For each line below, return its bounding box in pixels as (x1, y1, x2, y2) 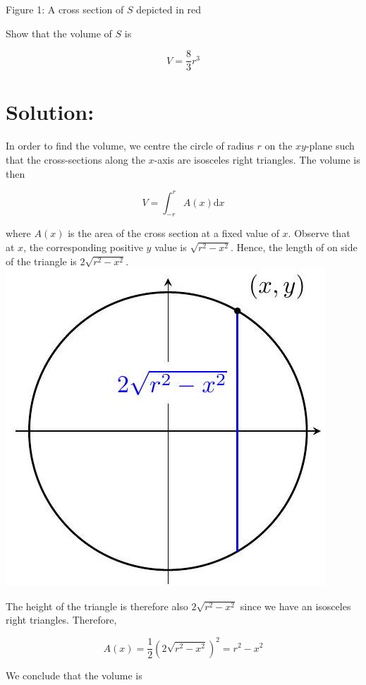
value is (154, 240, 187, 255)
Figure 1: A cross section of (6, 2, 124, 16)
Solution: (6, 97, 94, 126)
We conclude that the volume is (6, 667, 142, 682)
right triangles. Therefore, (6, 612, 117, 627)
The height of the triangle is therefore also (6, 598, 188, 613)
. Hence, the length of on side (231, 240, 358, 255)
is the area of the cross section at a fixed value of (68, 226, 279, 241)
